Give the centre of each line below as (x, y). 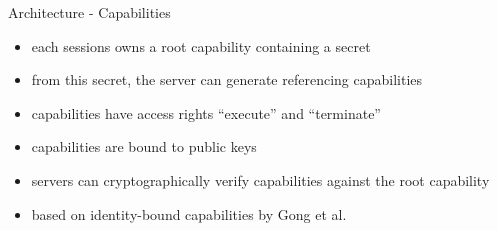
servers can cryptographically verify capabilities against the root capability (260, 179)
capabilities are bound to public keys (144, 146)
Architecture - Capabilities (89, 12)
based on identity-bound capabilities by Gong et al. (189, 213)
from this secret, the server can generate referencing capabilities (227, 79)
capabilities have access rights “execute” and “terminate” (206, 112)
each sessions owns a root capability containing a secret (201, 45)
